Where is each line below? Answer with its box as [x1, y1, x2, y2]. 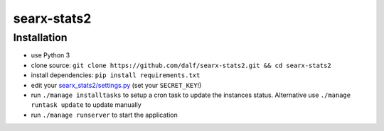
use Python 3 [31, 51, 70, 59]
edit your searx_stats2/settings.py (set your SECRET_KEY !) [31, 81, 202, 89]
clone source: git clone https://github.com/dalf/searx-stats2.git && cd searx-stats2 [31, 61, 332, 69]
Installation [13, 31, 68, 44]
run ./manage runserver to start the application [31, 110, 178, 119]
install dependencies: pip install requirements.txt [31, 71, 201, 79]
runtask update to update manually [31, 101, 142, 109]
